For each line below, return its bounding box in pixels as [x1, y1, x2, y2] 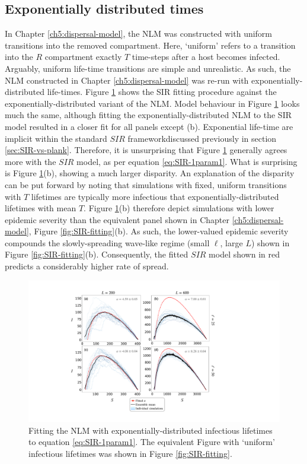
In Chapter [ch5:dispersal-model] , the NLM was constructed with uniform [5, 27, 273, 40]
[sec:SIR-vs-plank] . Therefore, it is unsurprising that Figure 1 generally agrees [5, 144, 287, 156]
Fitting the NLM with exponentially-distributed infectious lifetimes [28, 424, 273, 436]
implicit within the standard [5, 132, 107, 144]
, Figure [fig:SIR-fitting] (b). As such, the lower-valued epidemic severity [28, 225, 289, 237]
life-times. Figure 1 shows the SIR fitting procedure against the [47, 85, 277, 98]
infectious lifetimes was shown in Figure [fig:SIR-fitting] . [28, 447, 232, 459]
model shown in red [209, 248, 280, 260]
